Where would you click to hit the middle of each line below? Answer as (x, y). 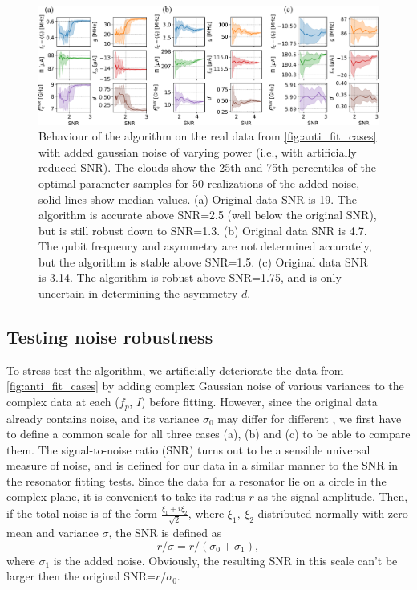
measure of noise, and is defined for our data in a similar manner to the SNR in (202, 465)
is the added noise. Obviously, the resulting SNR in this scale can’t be (225, 560)
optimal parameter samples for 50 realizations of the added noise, (199, 183)
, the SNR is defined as (165, 533)
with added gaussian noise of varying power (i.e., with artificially (198, 151)
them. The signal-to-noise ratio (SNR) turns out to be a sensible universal (188, 449)
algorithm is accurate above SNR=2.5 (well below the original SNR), (208, 215)
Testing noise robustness (110, 337)
